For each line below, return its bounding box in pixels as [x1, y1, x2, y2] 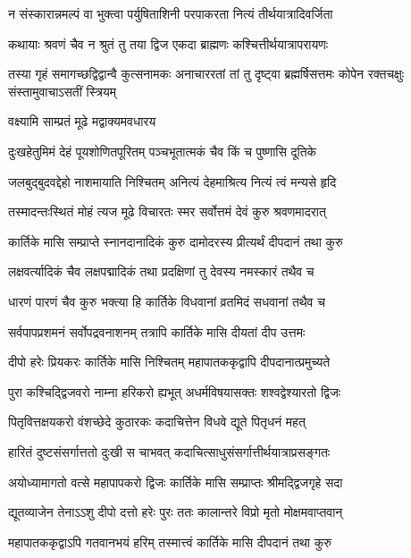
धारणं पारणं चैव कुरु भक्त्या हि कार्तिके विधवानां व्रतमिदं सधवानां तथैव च [8, 292, 325, 310]
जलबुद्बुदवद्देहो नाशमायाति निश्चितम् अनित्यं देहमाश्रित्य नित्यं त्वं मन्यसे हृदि [8, 172, 337, 190]
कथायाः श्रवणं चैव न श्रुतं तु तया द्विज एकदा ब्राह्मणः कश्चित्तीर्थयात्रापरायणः [8, 34, 329, 53]
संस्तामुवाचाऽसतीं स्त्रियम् [8, 81, 116, 100]
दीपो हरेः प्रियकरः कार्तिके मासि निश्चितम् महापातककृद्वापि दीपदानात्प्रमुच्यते [8, 352, 331, 371]
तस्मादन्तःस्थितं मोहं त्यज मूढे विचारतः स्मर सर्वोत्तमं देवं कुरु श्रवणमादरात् [8, 202, 326, 221]
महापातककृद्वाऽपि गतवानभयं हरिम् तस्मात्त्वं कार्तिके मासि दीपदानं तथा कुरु [8, 532, 331, 551]
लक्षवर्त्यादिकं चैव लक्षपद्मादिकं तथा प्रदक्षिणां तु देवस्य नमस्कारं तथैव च [8, 262, 315, 281]
